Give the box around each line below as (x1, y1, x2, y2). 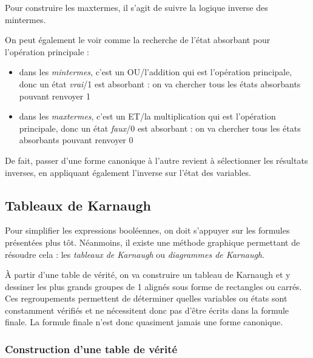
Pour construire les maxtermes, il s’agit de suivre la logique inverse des (5, 1, 268, 13)
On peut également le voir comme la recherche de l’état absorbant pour (5, 33, 271, 46)
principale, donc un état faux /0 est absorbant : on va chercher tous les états (19, 121, 301, 134)
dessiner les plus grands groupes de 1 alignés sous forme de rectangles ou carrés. (5, 280, 302, 292)
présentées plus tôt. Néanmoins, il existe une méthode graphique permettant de (5, 235, 300, 248)
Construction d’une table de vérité (5, 342, 178, 356)
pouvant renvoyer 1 (19, 89, 90, 102)
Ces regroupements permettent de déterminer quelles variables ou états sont (5, 292, 288, 305)
